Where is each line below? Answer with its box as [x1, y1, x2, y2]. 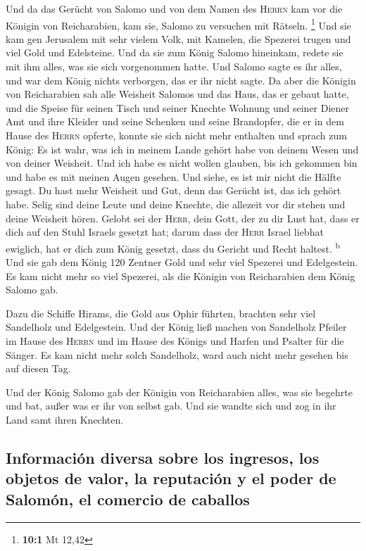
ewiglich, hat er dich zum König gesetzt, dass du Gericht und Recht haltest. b [6, 239, 340, 255]
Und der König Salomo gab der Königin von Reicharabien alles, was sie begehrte [6, 384, 353, 399]
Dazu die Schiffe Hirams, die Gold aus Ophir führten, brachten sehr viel [6, 305, 316, 320]
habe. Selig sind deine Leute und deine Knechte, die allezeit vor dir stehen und [6, 196, 346, 211]
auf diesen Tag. [6, 361, 71, 376]
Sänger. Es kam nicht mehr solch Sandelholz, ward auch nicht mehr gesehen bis [6, 347, 348, 362]
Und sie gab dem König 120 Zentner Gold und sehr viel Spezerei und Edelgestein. [6, 255, 358, 269]
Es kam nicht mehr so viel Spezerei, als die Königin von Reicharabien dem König [6, 268, 355, 283]
